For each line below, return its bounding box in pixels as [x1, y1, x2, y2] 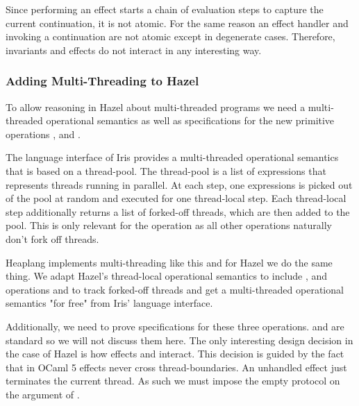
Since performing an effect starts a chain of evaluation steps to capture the [6, 2, 324, 16]
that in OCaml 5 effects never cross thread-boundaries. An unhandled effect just [6, 360, 347, 374]
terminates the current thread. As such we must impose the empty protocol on [6, 373, 340, 388]
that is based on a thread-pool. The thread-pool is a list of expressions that [6, 163, 326, 178]
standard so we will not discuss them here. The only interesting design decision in [6, 332, 353, 347]
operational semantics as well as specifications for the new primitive [46, 113, 335, 128]
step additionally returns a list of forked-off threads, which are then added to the [6, 204, 350, 219]
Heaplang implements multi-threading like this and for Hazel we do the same [6, 255, 333, 269]
